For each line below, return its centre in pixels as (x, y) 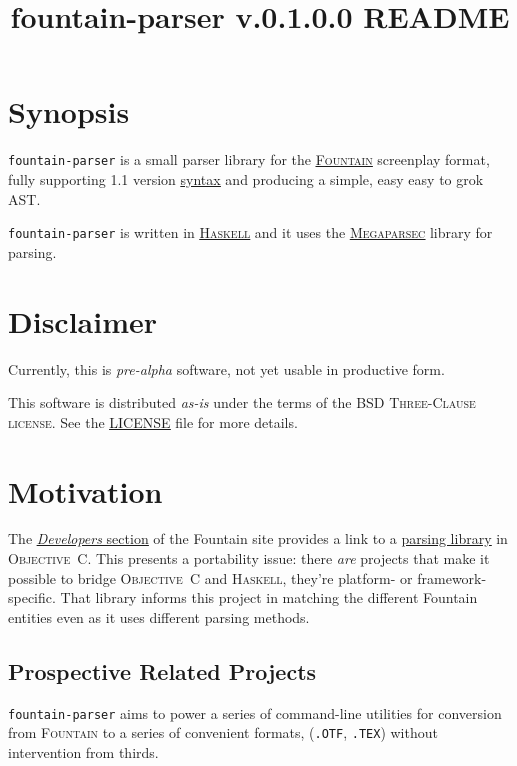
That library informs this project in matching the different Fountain (269, 597)
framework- (452, 577)
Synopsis (69, 111)
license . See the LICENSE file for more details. (153, 421)
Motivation (85, 490)
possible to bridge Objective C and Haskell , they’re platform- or (210, 577)
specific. (32, 597)
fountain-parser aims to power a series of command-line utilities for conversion (255, 712)
